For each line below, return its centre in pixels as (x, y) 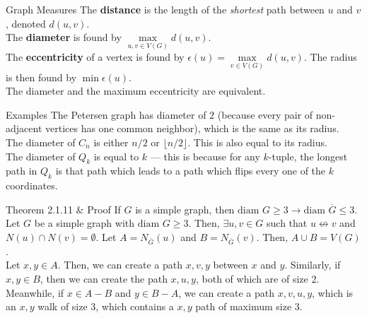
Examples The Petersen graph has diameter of (106, 114)
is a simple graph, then (185, 209)
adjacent (24, 128)
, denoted (26, 23)
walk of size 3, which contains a (106, 306)
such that (287, 223)
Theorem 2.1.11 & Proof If (63, 209)
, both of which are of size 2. (257, 278)
